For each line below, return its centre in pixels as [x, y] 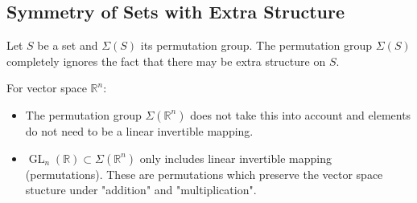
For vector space [47, 88]
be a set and [68, 45]
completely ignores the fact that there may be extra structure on [166, 61]
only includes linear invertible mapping [235, 158]
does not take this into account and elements [301, 114]
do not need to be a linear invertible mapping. [139, 130]
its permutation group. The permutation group [256, 45]
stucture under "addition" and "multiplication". [141, 190]
